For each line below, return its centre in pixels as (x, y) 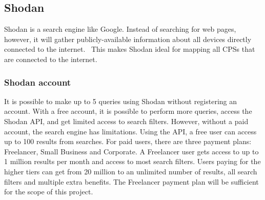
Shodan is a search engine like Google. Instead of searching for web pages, (120, 29)
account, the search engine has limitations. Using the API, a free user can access (130, 131)
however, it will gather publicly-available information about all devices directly (128, 39)
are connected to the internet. (51, 59)
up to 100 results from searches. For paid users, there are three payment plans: (128, 141)
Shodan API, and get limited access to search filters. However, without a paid (126, 121)
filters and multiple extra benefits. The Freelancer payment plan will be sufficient (131, 181)
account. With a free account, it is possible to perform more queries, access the (128, 111)
